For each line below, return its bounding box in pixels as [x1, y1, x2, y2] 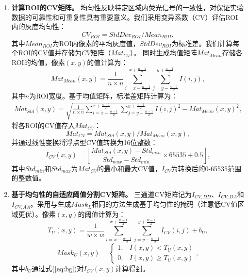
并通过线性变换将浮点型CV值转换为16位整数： [11, 137, 158, 147]
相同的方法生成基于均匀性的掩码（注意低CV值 [91, 199, 238, 209]
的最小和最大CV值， [97, 163, 162, 173]
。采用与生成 [30, 199, 71, 209]
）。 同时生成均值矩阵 [130, 48, 197, 58]
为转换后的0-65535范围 [171, 163, 242, 173]
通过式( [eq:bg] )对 [32, 263, 84, 273]
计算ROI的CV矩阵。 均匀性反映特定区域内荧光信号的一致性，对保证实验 [11, 2, 244, 12]
